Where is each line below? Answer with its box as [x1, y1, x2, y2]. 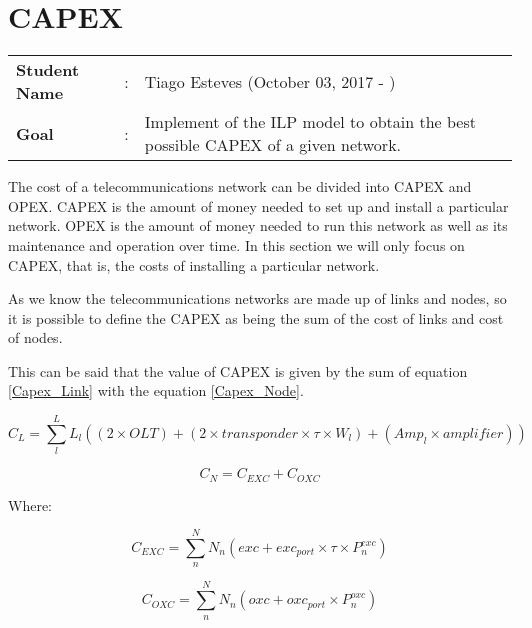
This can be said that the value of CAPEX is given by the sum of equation [8, 360, 468, 381]
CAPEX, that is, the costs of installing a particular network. [8, 254, 380, 275]
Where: [8, 494, 52, 515]
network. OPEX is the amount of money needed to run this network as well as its [8, 215, 508, 236]
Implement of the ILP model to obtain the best [144, 110, 476, 134]
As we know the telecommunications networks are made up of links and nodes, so [8, 288, 507, 309]
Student [16, 58, 80, 82]
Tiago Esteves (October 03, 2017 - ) [144, 69, 396, 93]
